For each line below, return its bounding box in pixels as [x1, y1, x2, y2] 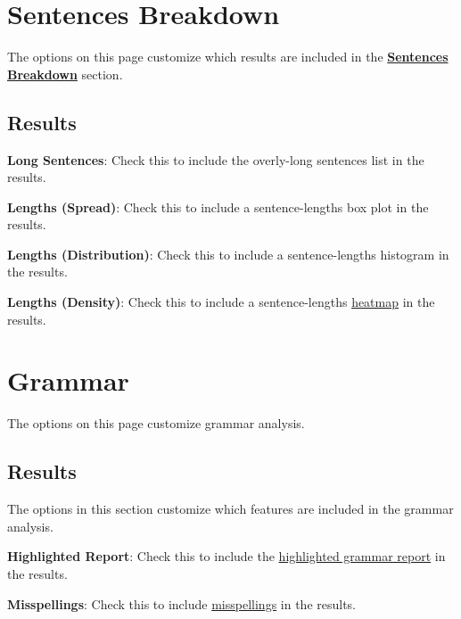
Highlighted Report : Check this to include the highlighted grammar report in [7, 547, 446, 565]
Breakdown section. [7, 64, 123, 83]
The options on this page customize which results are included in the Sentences [7, 47, 449, 66]
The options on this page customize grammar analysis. [7, 414, 305, 433]
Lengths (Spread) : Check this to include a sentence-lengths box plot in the [7, 197, 429, 216]
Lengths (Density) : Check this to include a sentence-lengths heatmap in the [7, 293, 435, 311]
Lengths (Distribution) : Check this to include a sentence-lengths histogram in [7, 244, 449, 263]
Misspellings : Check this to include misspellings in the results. [7, 594, 357, 613]
